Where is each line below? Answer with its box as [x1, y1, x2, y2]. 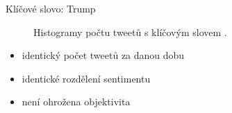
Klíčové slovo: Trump [6, 1, 96, 15]
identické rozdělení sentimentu [22, 71, 151, 85]
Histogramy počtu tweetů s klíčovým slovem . [33, 24, 227, 39]
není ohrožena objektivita [22, 94, 131, 109]
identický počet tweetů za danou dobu [22, 48, 185, 62]
